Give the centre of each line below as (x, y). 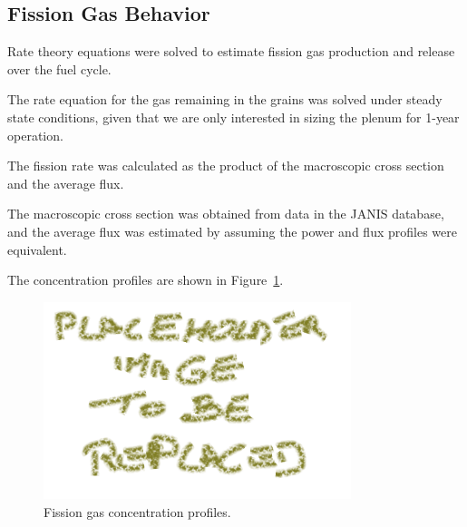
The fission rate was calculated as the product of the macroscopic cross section (226, 166)
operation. (35, 135)
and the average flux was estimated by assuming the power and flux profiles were (232, 231)
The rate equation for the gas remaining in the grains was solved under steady (225, 99)
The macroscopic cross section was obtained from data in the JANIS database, (226, 214)
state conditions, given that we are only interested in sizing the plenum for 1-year (233, 117)
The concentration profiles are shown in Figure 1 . (146, 280)
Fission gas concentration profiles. (137, 511)
